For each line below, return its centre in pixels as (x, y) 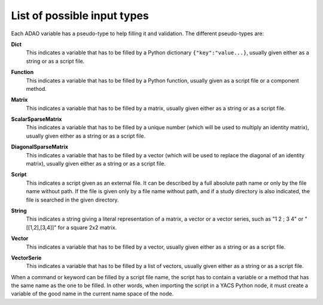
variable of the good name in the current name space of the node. (92, 294)
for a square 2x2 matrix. (87, 227)
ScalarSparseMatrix (36, 119)
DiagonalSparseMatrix (40, 147)
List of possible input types (80, 16)
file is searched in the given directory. (72, 200)
